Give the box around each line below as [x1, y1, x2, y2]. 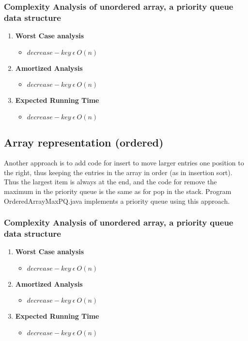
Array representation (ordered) [4, 135, 164, 150]
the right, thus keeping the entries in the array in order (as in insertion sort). [4, 167, 232, 177]
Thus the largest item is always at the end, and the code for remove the [4, 177, 217, 187]
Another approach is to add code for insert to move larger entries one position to [4, 158, 244, 168]
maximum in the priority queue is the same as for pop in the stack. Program [4, 186, 232, 196]
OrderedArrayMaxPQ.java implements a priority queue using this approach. [4, 195, 230, 206]
